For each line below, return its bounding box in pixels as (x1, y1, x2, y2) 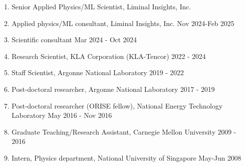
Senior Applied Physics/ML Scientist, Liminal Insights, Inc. (11, 1, 191, 11)
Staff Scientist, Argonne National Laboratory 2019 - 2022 (11, 67, 184, 78)
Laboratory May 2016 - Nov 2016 (11, 110, 112, 120)
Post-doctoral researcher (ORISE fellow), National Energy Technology (11, 100, 223, 111)
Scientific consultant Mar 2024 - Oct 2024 (11, 34, 137, 45)
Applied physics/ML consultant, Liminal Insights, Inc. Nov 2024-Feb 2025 (11, 18, 235, 28)
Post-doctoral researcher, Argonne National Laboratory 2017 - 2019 (11, 83, 215, 94)
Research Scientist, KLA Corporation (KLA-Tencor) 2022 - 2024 (11, 51, 206, 61)
